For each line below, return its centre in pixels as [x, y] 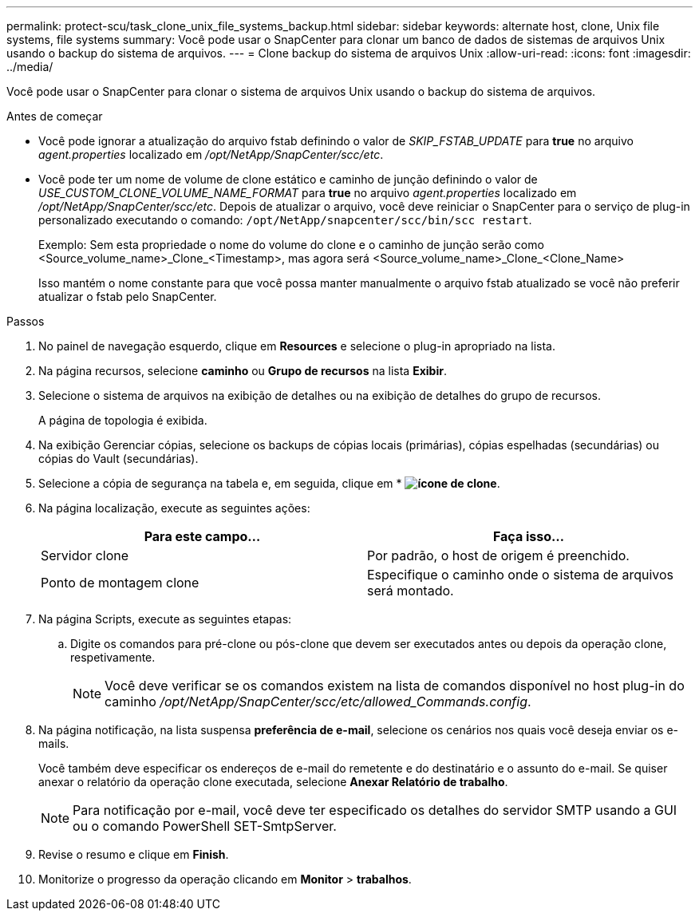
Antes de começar [55, 116]
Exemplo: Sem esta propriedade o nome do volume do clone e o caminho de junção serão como [291, 245]
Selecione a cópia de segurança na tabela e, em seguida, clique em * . [269, 483]
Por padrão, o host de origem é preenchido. [498, 555]
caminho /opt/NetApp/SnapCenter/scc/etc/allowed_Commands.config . [318, 702]
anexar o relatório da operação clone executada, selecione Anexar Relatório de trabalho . [273, 782]
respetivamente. [113, 657]
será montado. [411, 591]
